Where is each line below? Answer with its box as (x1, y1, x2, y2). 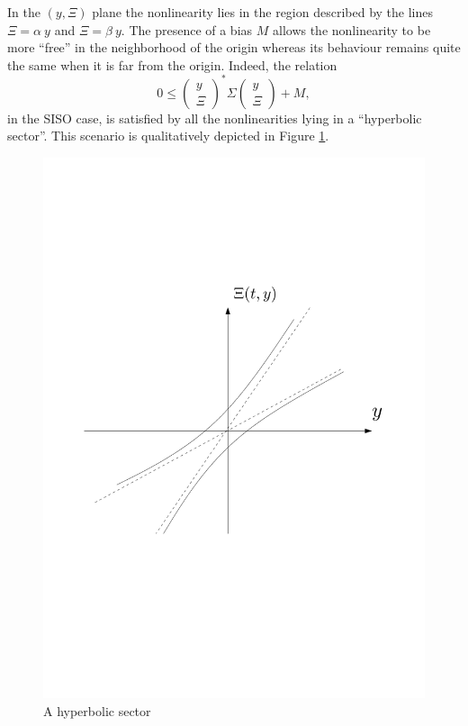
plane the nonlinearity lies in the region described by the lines (92, 3, 433, 21)
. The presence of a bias (121, 20, 253, 39)
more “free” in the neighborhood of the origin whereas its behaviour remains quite (7, 38, 461, 57)
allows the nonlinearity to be (272, 20, 431, 39)
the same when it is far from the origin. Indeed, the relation (7, 55, 337, 74)
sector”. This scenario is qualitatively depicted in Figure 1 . (7, 126, 329, 145)
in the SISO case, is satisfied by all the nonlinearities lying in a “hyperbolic (7, 108, 422, 127)
